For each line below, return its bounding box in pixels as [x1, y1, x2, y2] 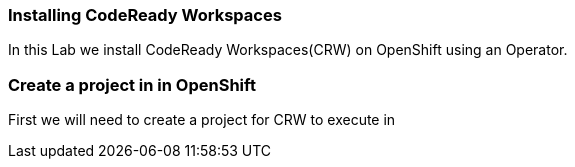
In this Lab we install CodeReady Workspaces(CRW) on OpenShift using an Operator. [8, 41, 568, 59]
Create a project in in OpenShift [8, 74, 256, 95]
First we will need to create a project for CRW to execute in [8, 111, 396, 129]
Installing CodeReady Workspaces [8, 5, 282, 25]
